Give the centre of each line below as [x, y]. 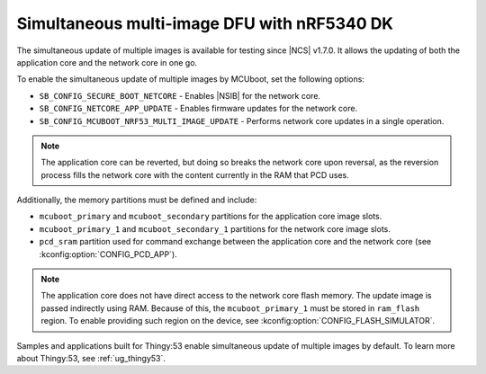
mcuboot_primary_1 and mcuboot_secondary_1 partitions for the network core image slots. [215, 228]
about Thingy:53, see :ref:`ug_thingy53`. [91, 358]
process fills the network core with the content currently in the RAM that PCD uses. [195, 174]
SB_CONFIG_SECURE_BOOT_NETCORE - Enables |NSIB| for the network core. [180, 95]
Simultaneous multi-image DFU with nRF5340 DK [205, 23]
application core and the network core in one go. [107, 62]
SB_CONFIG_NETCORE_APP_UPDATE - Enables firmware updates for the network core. [198, 109]
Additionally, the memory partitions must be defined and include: [137, 200]
